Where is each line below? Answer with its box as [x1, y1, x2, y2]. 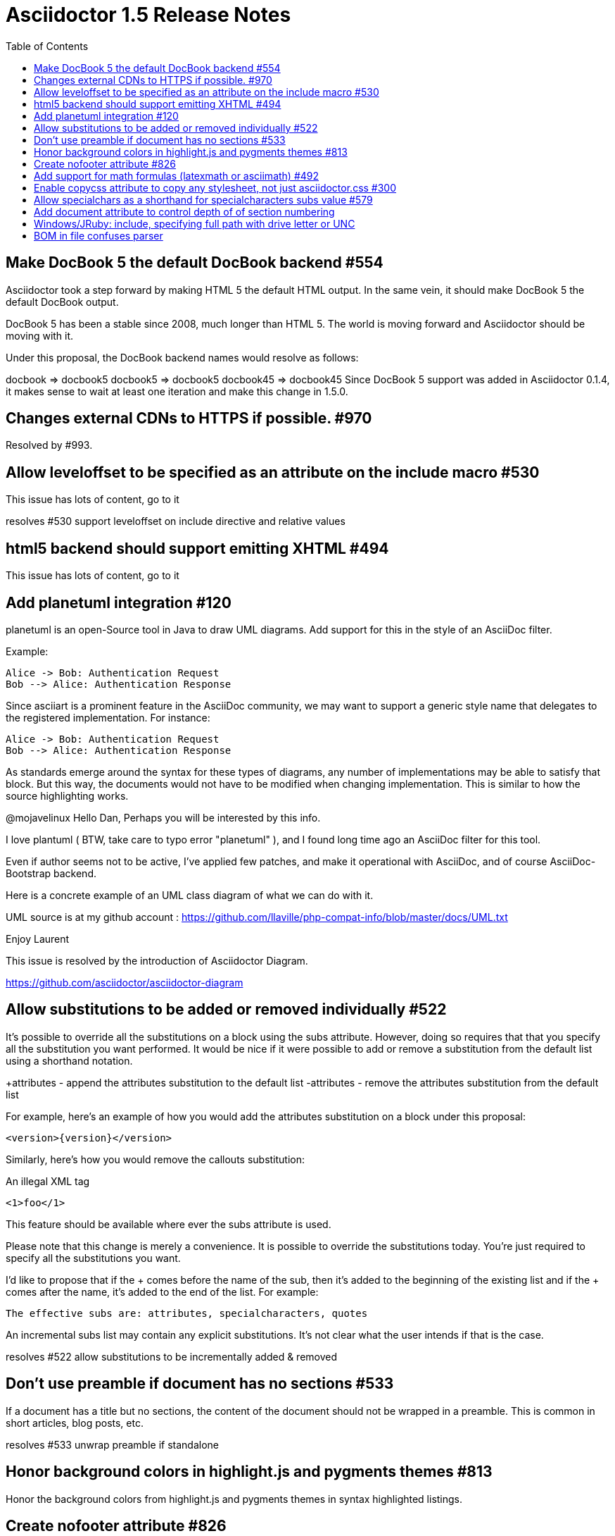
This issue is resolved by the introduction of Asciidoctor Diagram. [6, 954, 308, 967]
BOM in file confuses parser [34, 229, 163, 242]
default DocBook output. [6, 295, 119, 308]
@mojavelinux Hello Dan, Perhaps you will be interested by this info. [6, 811, 321, 824]
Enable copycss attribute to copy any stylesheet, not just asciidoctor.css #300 [34, 181, 397, 194]
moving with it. [6, 329, 74, 342]
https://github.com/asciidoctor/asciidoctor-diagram [6, 976, 243, 989]
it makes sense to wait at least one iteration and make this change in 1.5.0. [6, 385, 348, 397]
